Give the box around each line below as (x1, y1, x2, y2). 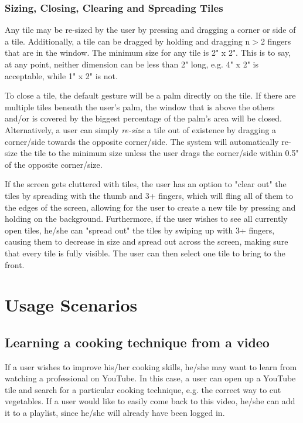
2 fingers (260, 35, 291, 47)
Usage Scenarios (5, 293, 138, 317)
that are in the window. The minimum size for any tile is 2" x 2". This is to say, (5, 46, 291, 59)
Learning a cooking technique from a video (5, 333, 270, 351)
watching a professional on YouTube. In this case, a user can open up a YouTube (5, 372, 296, 384)
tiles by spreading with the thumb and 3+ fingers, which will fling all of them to (5, 189, 293, 201)
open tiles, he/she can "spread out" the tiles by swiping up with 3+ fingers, (5, 224, 275, 236)
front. (5, 258, 25, 270)
